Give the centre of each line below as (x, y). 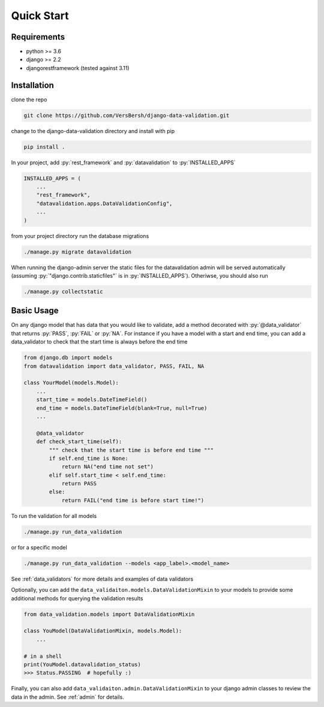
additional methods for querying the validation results (77, 598)
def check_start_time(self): (79, 442)
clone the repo (29, 100)
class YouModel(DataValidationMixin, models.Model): (103, 631)
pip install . (44, 147)
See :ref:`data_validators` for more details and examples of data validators (102, 579)
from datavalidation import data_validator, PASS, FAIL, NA (114, 366)
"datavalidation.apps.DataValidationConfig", (104, 203)
